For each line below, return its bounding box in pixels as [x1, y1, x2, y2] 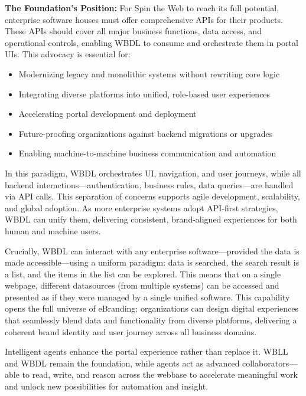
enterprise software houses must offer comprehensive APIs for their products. [5, 13, 283, 25]
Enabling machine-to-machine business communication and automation [18, 147, 276, 159]
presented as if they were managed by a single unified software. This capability [5, 290, 290, 303]
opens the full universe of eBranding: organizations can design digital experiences [5, 302, 298, 315]
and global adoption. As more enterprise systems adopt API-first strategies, [5, 201, 278, 214]
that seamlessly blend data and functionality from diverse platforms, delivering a [5, 314, 297, 326]
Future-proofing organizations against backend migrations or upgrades [18, 127, 273, 139]
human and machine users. [5, 224, 101, 237]
